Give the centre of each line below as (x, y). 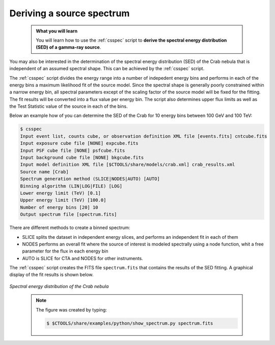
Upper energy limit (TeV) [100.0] (63, 200)
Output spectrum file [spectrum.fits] (68, 214)
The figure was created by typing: (71, 309)
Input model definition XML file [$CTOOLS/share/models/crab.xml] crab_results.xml (128, 165)
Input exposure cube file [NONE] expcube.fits (79, 143)
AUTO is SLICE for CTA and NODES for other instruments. (83, 258)
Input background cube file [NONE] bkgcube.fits (82, 158)
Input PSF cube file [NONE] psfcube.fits (73, 150)
